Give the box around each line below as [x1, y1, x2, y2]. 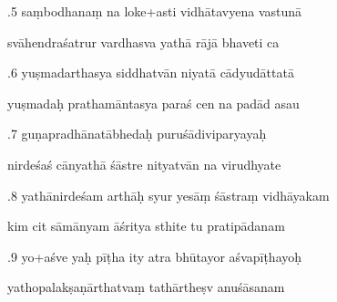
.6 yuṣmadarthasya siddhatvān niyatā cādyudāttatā [7, 63, 294, 82]
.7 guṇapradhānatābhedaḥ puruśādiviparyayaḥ [7, 124, 267, 143]
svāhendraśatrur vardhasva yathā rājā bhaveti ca [7, 32, 280, 51]
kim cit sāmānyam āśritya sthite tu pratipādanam [7, 216, 285, 235]
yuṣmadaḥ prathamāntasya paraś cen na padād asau [7, 93, 300, 112]
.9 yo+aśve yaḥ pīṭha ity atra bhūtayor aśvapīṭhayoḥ [7, 246, 302, 266]
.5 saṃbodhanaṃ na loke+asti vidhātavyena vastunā [7, 2, 302, 20]
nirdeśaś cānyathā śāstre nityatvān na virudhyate [7, 154, 281, 173]
